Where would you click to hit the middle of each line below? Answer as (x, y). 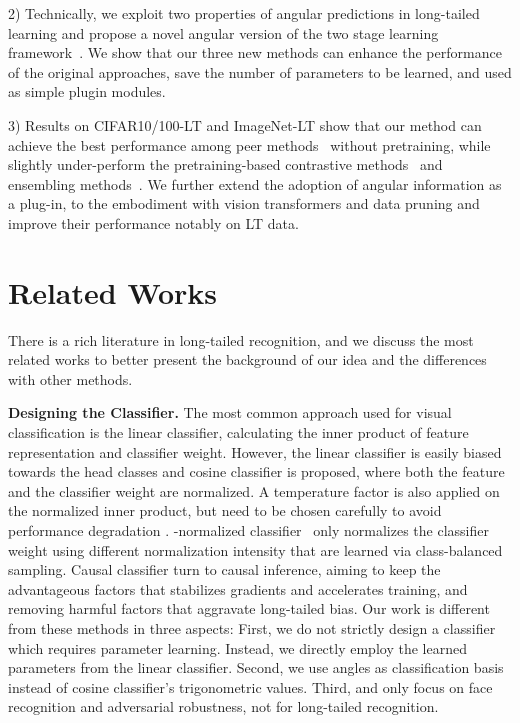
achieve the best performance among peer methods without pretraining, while (249, 144)
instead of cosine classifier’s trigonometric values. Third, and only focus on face (250, 686)
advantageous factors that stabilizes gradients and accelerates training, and (238, 588)
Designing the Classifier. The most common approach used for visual (230, 412)
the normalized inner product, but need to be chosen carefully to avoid (225, 510)
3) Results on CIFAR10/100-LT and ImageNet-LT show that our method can (245, 124)
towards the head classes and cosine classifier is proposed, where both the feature (256, 471)
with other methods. (70, 378)
